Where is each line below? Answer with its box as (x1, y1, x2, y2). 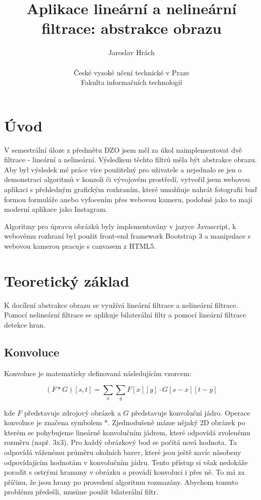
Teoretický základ (4, 270, 129, 291)
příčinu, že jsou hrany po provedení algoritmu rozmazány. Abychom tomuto (4, 476, 238, 487)
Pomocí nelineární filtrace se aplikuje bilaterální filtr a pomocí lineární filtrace (4, 309, 246, 320)
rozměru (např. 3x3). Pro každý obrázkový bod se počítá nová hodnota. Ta (4, 437, 237, 447)
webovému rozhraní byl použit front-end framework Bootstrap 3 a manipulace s (4, 231, 251, 241)
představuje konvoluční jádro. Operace (131, 407, 250, 418)
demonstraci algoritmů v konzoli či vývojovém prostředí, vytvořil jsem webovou (4, 174, 250, 185)
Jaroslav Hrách (108, 47, 155, 58)
